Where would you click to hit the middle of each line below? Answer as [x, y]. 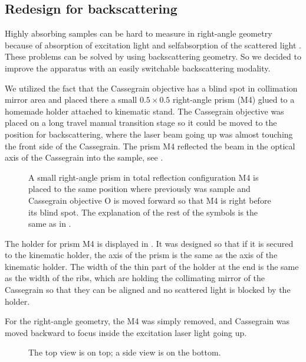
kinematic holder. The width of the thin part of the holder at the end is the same [152, 266]
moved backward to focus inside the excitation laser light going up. [126, 332]
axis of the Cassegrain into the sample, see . [84, 157]
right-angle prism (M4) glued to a [233, 100]
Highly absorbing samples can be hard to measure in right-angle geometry [139, 33]
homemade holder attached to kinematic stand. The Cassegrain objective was [144, 111]
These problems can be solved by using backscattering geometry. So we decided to [153, 56]
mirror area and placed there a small [71, 100]
